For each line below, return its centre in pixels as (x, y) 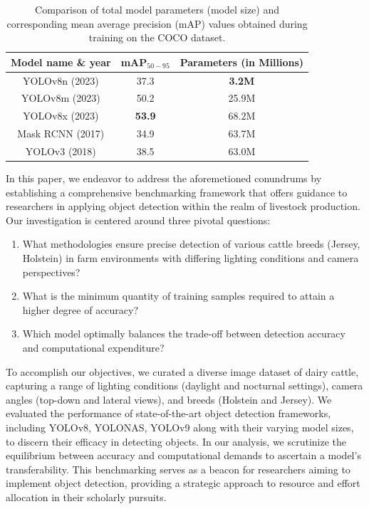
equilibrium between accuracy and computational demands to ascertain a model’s (183, 455)
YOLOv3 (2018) (61, 151)
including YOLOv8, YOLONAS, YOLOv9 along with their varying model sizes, (180, 427)
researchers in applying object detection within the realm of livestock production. (183, 206)
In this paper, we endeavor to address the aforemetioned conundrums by (164, 178)
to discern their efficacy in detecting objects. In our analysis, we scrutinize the (176, 441)
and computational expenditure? (93, 348)
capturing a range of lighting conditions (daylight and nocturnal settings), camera (184, 385)
